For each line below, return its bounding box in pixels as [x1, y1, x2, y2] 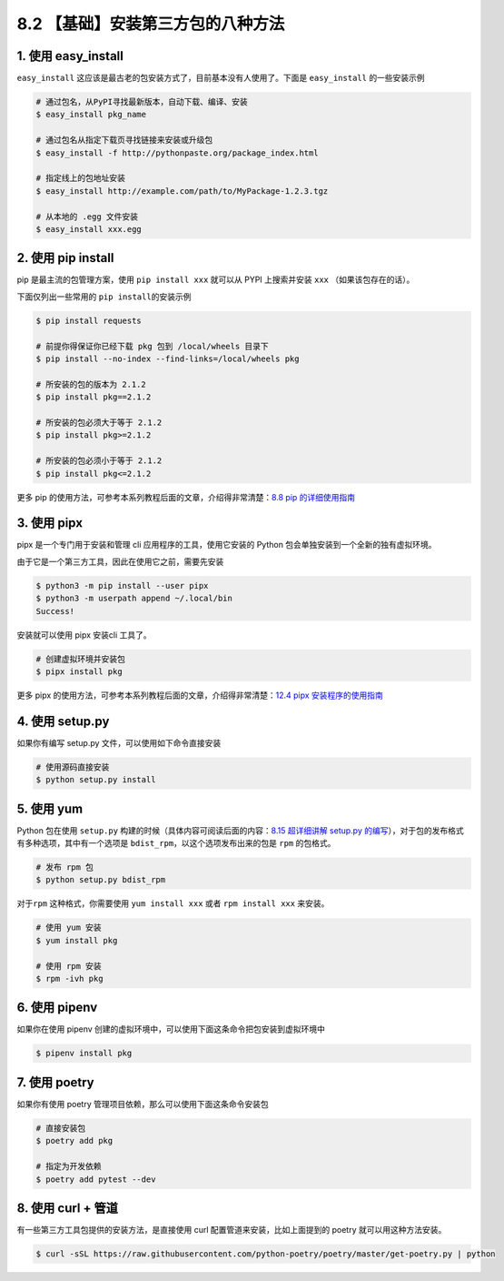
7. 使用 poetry [16, 1074, 94, 1090]
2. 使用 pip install [16, 250, 114, 266]
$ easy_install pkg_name [35, 109, 147, 120]
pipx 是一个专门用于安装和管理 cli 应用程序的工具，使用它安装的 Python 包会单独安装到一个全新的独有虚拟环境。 [16, 540, 437, 550]
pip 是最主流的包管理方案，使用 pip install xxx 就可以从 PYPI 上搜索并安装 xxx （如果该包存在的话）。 [16, 274, 415, 286]
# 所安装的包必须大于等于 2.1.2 [35, 417, 163, 428]
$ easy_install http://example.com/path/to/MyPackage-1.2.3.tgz [35, 186, 329, 196]
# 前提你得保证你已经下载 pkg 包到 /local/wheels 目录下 [35, 341, 270, 351]
